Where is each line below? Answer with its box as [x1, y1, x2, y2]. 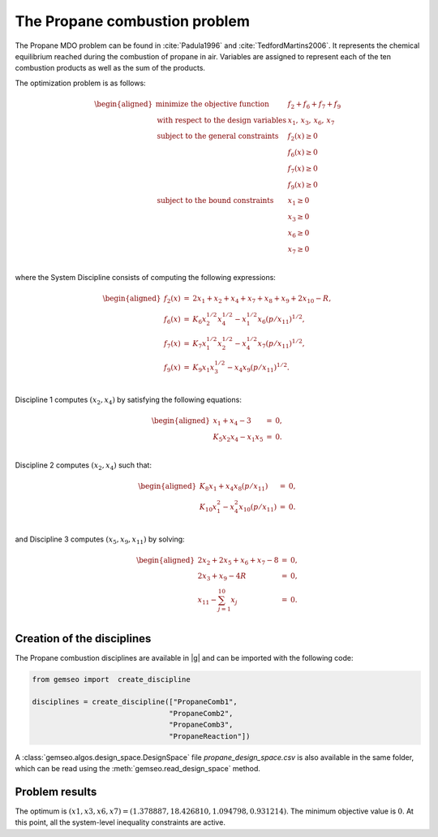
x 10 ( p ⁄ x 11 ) [238, 502, 277, 513]
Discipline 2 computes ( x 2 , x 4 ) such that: [15, 460, 152, 472]
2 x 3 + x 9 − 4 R [197, 572, 247, 583]
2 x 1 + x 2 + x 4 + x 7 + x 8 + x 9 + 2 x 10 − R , [192, 294, 332, 305]
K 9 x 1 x [192, 363, 215, 373]
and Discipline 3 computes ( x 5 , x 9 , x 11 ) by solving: [15, 534, 186, 546]
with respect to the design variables [157, 115, 287, 125]
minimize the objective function [155, 99, 269, 109]
